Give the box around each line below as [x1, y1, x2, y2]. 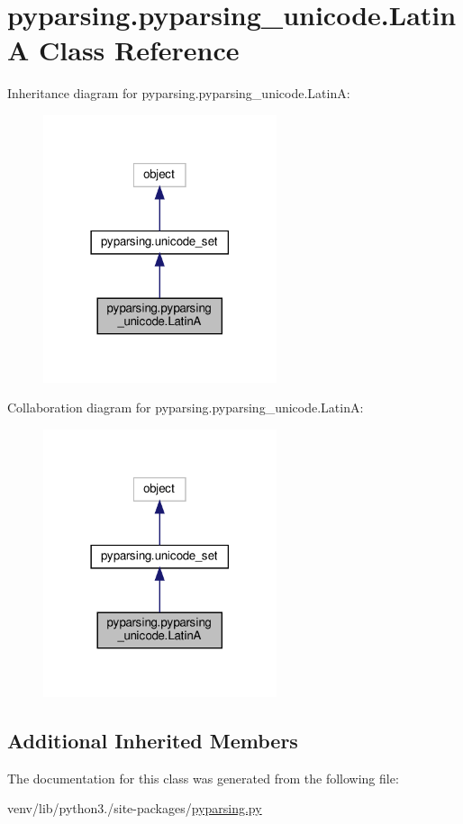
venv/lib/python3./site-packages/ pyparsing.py [7, 799, 262, 818]
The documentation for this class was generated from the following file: [7, 768, 399, 787]
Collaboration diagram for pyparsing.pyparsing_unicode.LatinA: [7, 398, 364, 417]
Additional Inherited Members [7, 727, 298, 755]
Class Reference [39, 32, 240, 68]
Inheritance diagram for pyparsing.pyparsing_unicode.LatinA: [7, 84, 350, 103]
